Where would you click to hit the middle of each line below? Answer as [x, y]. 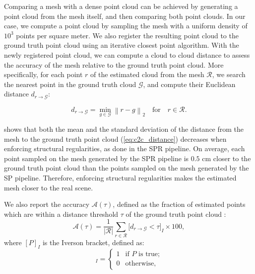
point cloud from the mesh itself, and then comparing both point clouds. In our [125, 16]
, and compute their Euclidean [189, 84]
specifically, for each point [43, 74]
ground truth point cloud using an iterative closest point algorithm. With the [122, 45]
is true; [149, 254]
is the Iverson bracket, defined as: [93, 242]
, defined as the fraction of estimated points [179, 204]
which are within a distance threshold [61, 214]
